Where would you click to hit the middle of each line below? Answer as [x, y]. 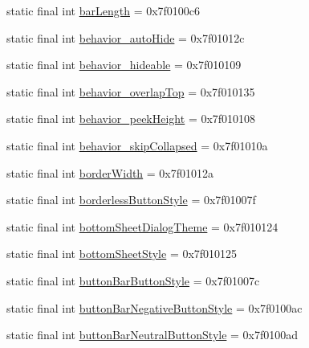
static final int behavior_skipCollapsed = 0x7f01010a [137, 145]
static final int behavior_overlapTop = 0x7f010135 [131, 91]
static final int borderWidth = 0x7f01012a [110, 172]
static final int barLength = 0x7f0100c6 [104, 10]
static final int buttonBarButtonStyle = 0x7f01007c [133, 280]
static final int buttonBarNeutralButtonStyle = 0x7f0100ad [152, 335]
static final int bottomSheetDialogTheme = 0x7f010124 [142, 226]
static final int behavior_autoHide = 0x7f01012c [126, 37]
